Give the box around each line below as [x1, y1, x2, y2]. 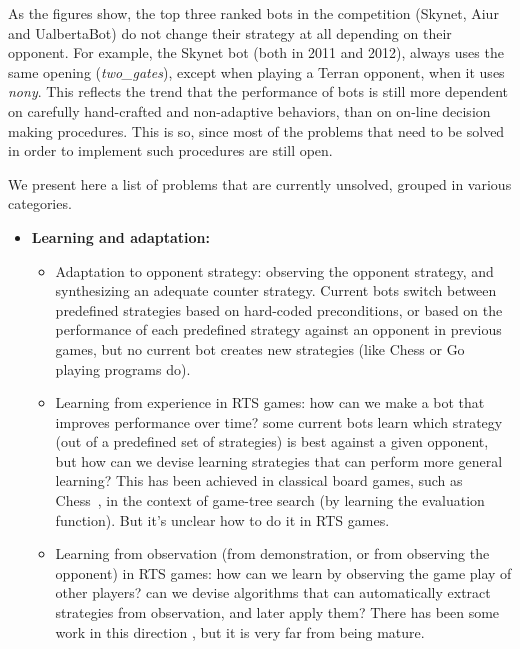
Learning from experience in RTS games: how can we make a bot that [55, 392, 485, 413]
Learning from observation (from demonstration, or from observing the [55, 543, 490, 564]
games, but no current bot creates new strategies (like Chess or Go [55, 338, 465, 359]
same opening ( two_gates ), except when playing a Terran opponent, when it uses [8, 61, 505, 82]
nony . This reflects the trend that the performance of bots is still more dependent [8, 81, 509, 102]
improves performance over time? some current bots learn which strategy [55, 411, 503, 432]
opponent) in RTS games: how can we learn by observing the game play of [55, 562, 512, 583]
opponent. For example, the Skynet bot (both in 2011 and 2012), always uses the [8, 42, 504, 63]
